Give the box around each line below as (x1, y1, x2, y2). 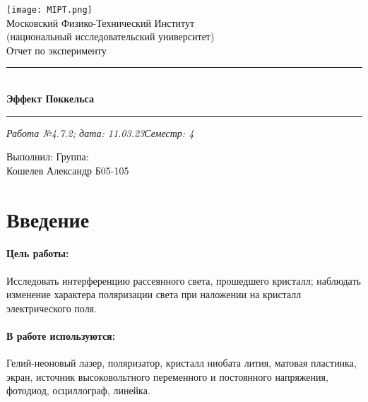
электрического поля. (6, 300, 97, 315)
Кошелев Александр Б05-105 (6, 162, 129, 177)
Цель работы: (6, 246, 69, 261)
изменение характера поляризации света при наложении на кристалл (6, 287, 302, 302)
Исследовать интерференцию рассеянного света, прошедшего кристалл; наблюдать (6, 273, 361, 288)
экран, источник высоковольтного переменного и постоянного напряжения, (6, 369, 328, 384)
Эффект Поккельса (6, 91, 94, 106)
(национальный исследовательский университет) (6, 29, 215, 44)
